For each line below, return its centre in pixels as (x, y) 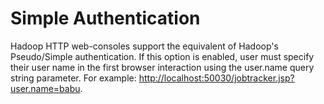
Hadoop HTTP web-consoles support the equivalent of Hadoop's (144, 46)
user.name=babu (45, 88)
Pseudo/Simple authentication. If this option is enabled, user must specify (162, 56)
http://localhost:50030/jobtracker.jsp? (216, 78)
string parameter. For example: (73, 78)
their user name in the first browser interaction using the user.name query (162, 67)
